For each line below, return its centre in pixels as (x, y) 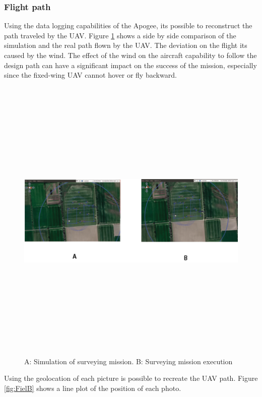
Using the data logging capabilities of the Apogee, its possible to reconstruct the (128, 25)
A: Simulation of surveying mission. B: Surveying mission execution (128, 361)
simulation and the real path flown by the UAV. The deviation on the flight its (126, 45)
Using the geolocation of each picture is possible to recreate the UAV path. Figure (131, 378)
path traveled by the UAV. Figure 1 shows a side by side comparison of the (120, 35)
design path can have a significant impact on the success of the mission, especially (130, 65)
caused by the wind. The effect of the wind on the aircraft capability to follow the (130, 55)
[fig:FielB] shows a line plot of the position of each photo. (93, 388)
